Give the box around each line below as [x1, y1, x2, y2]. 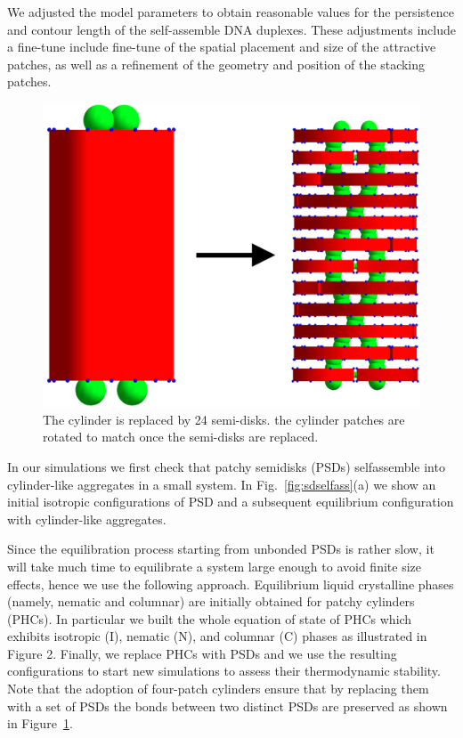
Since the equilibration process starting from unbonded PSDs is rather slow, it [7, 539, 435, 558]
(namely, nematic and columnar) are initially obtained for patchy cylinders [7, 592, 415, 611]
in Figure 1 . [7, 714, 73, 733]
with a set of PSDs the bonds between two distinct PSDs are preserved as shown [7, 696, 448, 715]
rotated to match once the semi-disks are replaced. [43, 427, 319, 446]
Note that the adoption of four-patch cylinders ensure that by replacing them [7, 679, 429, 698]
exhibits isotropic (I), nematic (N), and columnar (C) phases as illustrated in [7, 627, 427, 645]
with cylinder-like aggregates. [7, 509, 167, 528]
